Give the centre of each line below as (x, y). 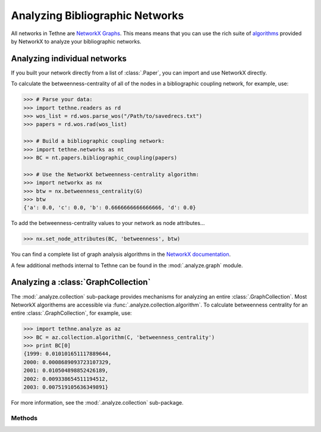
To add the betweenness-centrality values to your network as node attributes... (108, 223)
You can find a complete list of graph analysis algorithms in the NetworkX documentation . (121, 254)
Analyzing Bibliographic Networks (97, 15)
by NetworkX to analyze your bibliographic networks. (76, 41)
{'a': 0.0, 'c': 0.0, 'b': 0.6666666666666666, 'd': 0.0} (110, 208)
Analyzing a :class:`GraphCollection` (81, 282)
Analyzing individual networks (69, 59)
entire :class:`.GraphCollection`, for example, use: (71, 313)
